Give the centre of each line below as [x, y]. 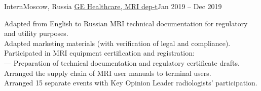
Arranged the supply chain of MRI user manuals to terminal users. [108, 73]
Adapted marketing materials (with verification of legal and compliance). [117, 43]
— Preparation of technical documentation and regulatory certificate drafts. [122, 62]
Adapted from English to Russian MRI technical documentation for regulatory [126, 23]
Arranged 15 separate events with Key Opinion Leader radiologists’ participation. [131, 83]
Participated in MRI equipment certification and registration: [99, 53]
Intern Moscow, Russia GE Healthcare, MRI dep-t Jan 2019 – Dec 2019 [113, 6]
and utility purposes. [36, 33]
